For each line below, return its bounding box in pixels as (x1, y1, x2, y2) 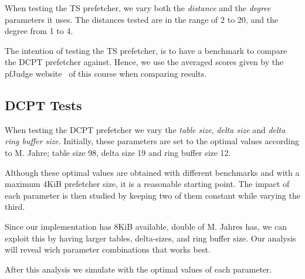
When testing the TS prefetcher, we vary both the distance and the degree (5, 2, 271, 13)
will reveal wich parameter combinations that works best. (5, 243, 211, 256)
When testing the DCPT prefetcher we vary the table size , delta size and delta (5, 123, 286, 135)
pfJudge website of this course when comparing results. (5, 67, 207, 79)
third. (5, 200, 25, 213)
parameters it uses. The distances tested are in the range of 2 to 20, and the (5, 13, 279, 25)
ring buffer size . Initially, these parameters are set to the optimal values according (5, 135, 299, 147)
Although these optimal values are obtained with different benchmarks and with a (5, 166, 300, 178)
